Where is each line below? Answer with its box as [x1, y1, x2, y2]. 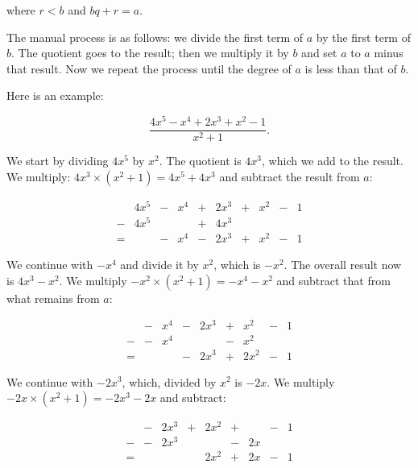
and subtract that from [276, 271, 391, 288]
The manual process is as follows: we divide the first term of [6, 28, 304, 45]
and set [301, 44, 337, 61]
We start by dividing [6, 152, 109, 169]
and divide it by [120, 256, 199, 273]
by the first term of [316, 28, 411, 45]
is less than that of [304, 60, 397, 77]
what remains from [6, 289, 100, 306]
